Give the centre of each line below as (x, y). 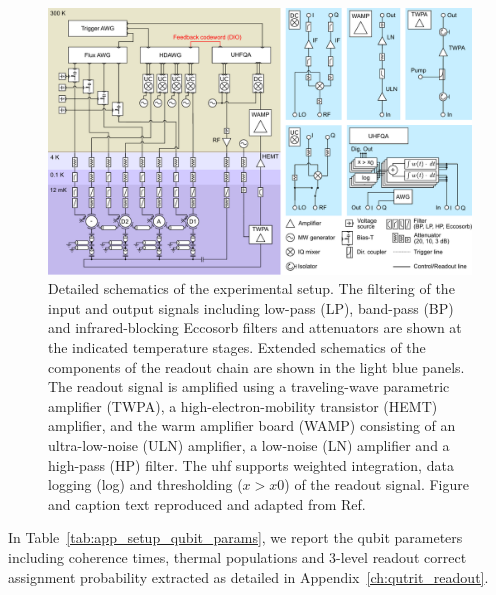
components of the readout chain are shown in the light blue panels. (256, 366)
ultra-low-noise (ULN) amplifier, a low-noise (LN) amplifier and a (249, 445)
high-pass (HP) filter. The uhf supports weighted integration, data (251, 464)
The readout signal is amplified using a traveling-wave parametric (249, 386)
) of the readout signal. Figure (376, 484)
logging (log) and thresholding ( (145, 484)
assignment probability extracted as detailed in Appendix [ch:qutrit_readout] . (248, 576)
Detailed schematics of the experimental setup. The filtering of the (251, 288)
